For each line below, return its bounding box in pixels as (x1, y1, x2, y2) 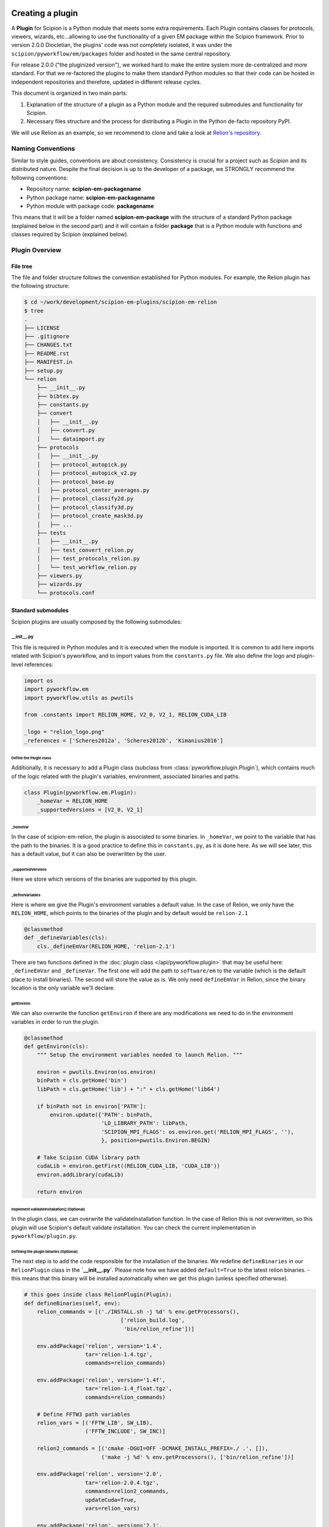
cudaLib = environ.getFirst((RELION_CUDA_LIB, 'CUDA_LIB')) (37, 1162, 221, 1170)
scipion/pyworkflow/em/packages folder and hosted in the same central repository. (11, 49, 232, 57)
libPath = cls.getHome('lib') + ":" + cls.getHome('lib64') (37, 1085, 221, 1093)
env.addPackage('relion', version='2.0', (37, 1471, 163, 1478)
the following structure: (11, 282, 70, 290)
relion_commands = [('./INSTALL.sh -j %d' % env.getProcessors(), (37, 1308, 240, 1315)
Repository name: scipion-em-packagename (26, 185, 141, 192)
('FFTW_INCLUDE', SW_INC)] (85, 1428, 166, 1435)
